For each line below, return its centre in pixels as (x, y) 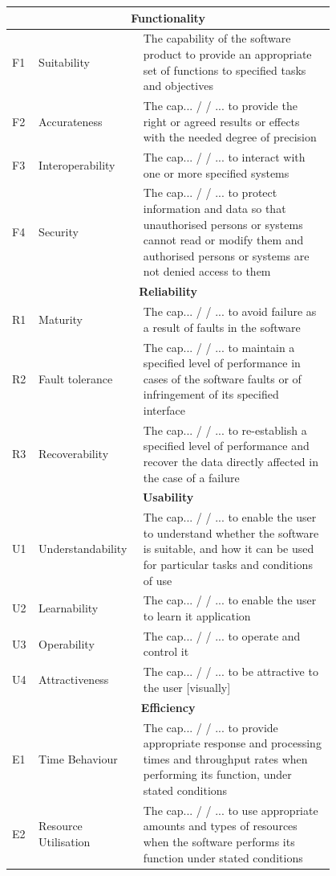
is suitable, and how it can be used (229, 549)
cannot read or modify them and (223, 240)
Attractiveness (74, 680)
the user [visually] (187, 687)
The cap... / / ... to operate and (222, 635)
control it (166, 651)
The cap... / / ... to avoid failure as (230, 311)
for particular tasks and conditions (228, 564)
